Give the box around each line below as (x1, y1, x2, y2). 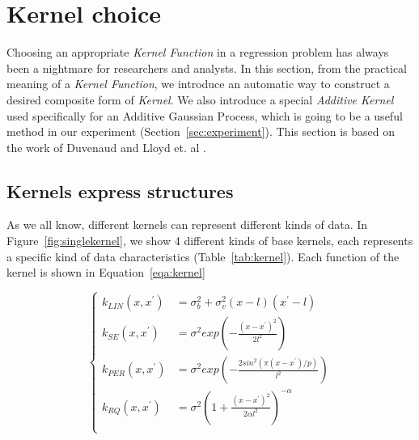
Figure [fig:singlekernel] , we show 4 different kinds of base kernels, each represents (6, 232, 413, 249)
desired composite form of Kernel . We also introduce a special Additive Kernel (6, 91, 394, 108)
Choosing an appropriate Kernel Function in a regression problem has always (6, 44, 389, 61)
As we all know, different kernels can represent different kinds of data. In (6, 216, 368, 233)
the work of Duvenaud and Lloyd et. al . (6, 138, 207, 155)
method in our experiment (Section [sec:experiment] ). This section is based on (6, 123, 396, 140)
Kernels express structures (6, 178, 234, 203)
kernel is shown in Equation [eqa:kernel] (6, 264, 205, 281)
